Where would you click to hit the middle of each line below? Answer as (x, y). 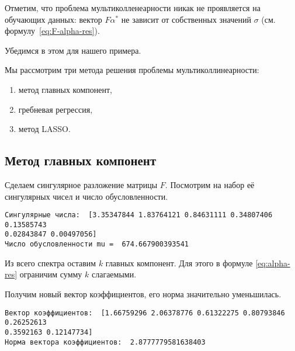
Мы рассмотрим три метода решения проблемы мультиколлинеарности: (132, 70)
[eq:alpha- (273, 263)
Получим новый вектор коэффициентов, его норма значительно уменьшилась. (143, 293)
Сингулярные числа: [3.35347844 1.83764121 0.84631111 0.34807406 (139, 215)
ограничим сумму (51, 274)
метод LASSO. (44, 129)
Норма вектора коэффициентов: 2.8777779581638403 (105, 342)
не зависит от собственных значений (186, 19)
